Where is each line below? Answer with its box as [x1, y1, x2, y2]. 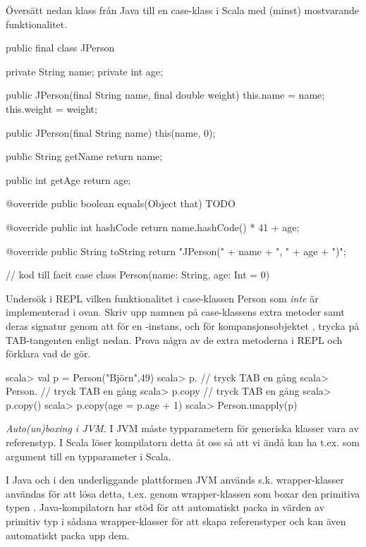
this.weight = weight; [6, 101, 97, 116]
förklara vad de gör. [6, 346, 91, 361]
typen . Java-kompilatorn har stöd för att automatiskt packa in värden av [6, 500, 325, 515]
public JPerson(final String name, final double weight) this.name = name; [6, 87, 325, 102]
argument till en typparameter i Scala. [6, 448, 171, 463]
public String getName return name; [6, 149, 163, 164]
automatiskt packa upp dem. [6, 527, 130, 542]
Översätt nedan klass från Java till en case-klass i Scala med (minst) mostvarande [6, 3, 359, 17]
